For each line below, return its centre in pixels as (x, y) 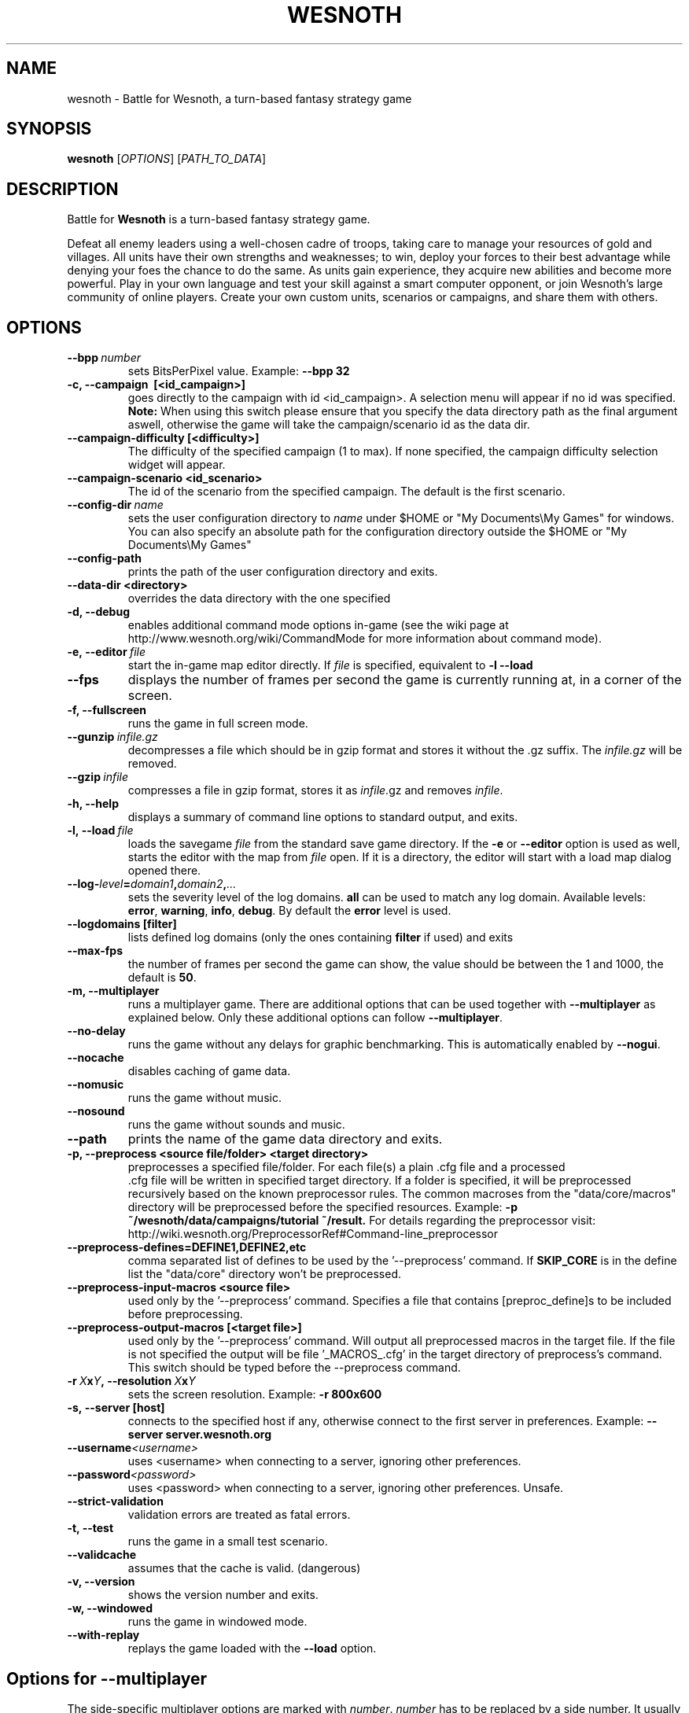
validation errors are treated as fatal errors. (239, 1515)
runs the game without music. (204, 1098)
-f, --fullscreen (107, 710)
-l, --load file (100, 831)
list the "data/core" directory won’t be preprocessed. (265, 1274)
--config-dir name (115, 505)
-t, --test (90, 1528)
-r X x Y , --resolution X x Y (131, 1381)
